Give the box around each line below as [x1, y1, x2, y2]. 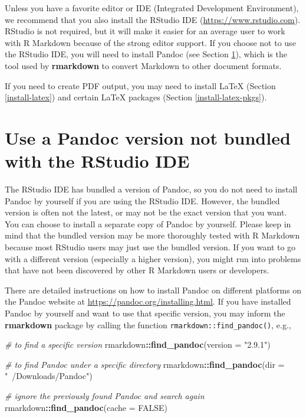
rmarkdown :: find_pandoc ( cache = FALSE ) [5, 401, 167, 413]
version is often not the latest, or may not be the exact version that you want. [5, 206, 287, 218]
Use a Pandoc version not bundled [5, 125, 291, 149]
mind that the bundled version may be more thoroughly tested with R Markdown [5, 229, 300, 241]
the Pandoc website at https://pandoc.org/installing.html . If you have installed [5, 295, 291, 308]
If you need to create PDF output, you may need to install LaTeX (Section [5, 79, 276, 92]
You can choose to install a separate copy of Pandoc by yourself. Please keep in [5, 217, 291, 230]
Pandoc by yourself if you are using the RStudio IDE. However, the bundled [5, 194, 280, 207]
